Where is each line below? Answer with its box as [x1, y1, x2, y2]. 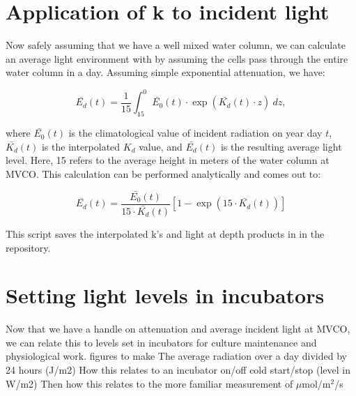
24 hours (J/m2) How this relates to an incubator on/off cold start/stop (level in [6, 363, 350, 377]
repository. [6, 240, 51, 254]
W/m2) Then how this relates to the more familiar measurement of [6, 376, 293, 390]
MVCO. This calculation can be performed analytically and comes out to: [6, 166, 321, 181]
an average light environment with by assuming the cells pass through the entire [6, 51, 348, 66]
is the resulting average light [220, 139, 342, 153]
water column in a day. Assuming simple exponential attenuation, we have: [6, 65, 325, 79]
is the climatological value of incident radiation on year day [68, 125, 323, 140]
